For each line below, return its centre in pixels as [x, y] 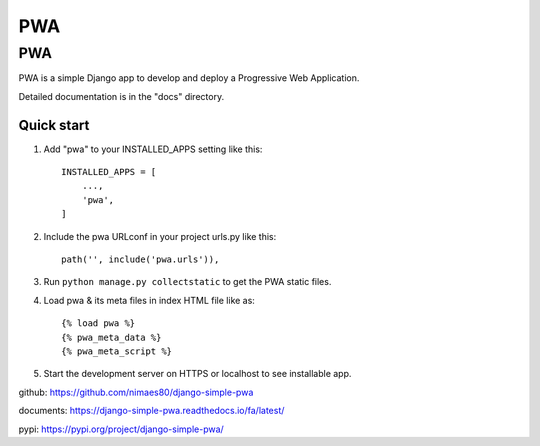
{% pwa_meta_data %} [111, 337]
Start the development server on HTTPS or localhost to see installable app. [197, 374]
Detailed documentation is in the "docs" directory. [121, 96]
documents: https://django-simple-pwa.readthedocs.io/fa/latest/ [151, 411]
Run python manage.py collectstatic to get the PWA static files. [187, 282]
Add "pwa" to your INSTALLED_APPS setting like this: [153, 149]
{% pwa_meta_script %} [117, 351]
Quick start [54, 125]
